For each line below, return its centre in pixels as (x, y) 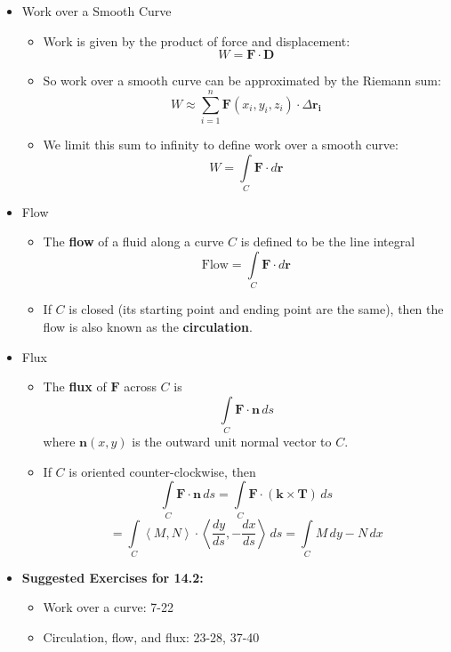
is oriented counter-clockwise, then (162, 471)
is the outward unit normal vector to (232, 442)
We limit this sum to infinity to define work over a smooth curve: (221, 144)
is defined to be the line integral (328, 241)
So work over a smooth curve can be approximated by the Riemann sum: (242, 80)
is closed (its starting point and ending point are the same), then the (256, 309)
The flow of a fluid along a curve (133, 241)
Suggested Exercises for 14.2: (113, 577)
